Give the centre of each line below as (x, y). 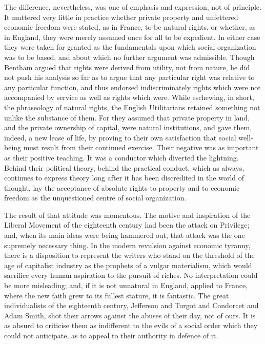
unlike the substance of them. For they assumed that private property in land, (127, 117)
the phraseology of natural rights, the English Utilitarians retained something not (132, 107)
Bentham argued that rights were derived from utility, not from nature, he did (127, 67)
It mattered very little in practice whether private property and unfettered (121, 17)
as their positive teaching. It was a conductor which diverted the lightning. (121, 157)
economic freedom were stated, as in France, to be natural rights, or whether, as (130, 27)
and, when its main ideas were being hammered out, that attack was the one (125, 235)
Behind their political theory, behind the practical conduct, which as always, (124, 167)
